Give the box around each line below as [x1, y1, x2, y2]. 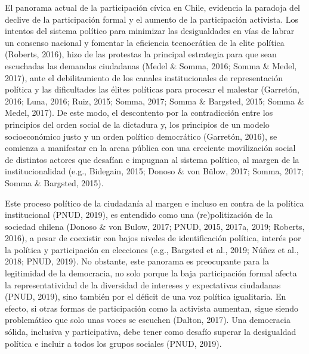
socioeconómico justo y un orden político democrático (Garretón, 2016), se [5, 130, 277, 142]
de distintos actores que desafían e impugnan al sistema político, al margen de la [5, 153, 299, 165]
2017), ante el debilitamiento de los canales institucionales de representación [5, 71, 283, 84]
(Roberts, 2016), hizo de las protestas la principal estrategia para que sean [5, 48, 277, 60]
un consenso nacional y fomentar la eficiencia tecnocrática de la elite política [5, 36, 285, 48]
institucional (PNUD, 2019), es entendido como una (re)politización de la [5, 208, 273, 221]
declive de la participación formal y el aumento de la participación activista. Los [5, 13, 299, 25]
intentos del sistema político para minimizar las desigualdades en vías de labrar [5, 24, 295, 37]
